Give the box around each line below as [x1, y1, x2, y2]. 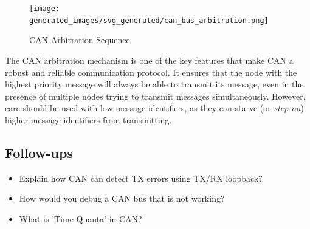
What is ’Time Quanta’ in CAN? [19, 212, 142, 225]
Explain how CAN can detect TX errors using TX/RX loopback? [19, 171, 263, 184]
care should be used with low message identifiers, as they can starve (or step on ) [5, 101, 304, 114]
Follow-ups [5, 143, 73, 162]
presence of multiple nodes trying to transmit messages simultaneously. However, [5, 89, 306, 102]
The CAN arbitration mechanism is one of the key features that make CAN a [5, 53, 294, 66]
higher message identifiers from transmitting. [5, 113, 172, 126]
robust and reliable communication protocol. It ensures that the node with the [5, 66, 297, 78]
